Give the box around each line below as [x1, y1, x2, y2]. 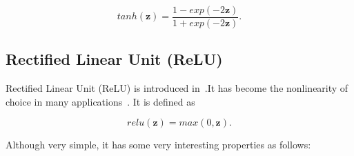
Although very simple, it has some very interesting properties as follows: [6, 137, 311, 152]
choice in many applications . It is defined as [6, 94, 195, 108]
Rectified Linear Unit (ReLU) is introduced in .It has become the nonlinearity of [6, 81, 348, 95]
